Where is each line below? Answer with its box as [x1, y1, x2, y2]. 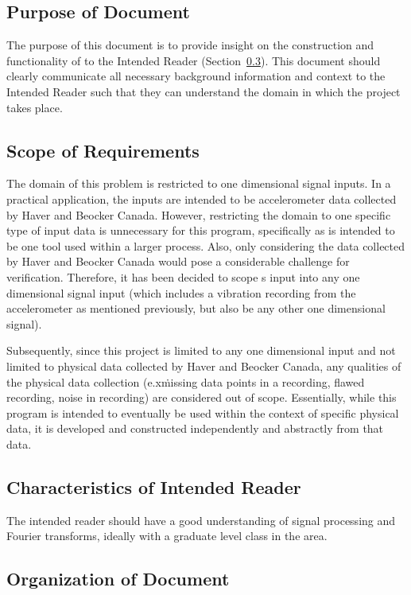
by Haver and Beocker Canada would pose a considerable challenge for [6, 253, 350, 270]
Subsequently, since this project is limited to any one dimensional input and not [6, 342, 396, 359]
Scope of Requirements [6, 138, 200, 162]
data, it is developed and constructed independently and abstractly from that [6, 420, 384, 437]
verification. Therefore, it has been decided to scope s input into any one [6, 268, 360, 285]
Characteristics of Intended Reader [6, 474, 301, 499]
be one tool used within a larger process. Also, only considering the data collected [6, 237, 405, 254]
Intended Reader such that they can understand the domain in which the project [6, 83, 401, 99]
